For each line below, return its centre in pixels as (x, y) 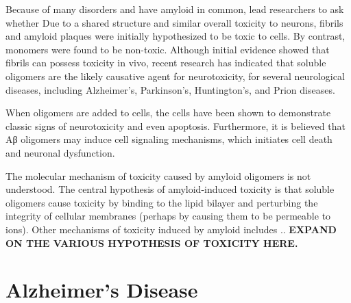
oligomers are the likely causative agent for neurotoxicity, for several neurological (175, 76)
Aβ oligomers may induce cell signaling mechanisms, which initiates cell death (169, 139)
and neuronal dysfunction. (60, 152)
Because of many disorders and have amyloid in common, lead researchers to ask (175, 9)
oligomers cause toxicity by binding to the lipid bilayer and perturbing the (162, 202)
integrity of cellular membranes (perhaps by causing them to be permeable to (168, 216)
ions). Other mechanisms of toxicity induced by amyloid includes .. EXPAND (171, 229)
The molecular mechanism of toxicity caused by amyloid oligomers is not (158, 175)
